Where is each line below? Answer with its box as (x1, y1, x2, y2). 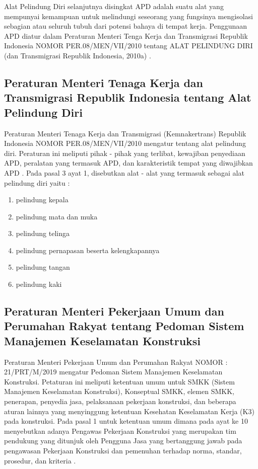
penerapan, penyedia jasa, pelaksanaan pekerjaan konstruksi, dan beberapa (4, 396, 236, 407)
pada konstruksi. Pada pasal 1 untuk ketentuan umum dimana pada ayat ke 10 (4, 416, 248, 426)
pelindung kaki (16, 279, 62, 289)
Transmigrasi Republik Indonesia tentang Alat (4, 90, 251, 105)
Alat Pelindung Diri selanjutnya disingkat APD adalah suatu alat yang (4, 1, 224, 11)
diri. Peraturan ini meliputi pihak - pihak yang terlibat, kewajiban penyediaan (4, 147, 245, 158)
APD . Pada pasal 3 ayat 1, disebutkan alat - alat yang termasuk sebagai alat (4, 167, 244, 178)
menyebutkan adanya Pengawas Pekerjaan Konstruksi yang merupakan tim (4, 425, 236, 436)
